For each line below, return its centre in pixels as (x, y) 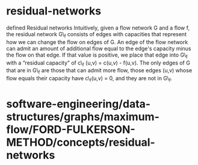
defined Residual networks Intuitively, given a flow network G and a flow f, (98, 28)
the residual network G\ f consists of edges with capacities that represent (96, 35)
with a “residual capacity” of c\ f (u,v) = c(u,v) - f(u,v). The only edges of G (98, 63)
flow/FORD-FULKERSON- (71, 130)
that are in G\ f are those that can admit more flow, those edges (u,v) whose (99, 71)
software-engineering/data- (79, 104)
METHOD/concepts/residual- (81, 142)
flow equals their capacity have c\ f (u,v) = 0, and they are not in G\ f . (89, 79)
